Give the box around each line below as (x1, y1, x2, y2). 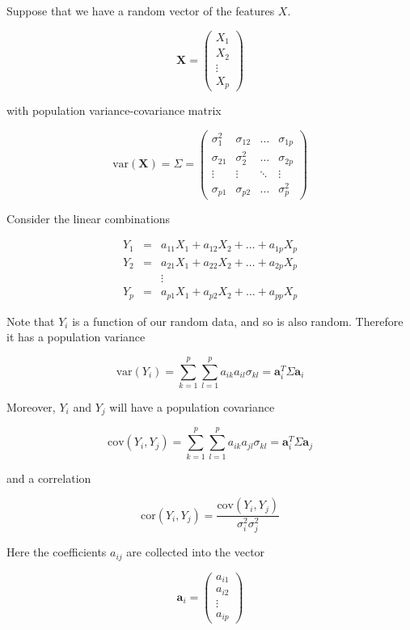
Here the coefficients (6, 543, 107, 560)
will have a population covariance (109, 398, 275, 415)
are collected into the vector (126, 543, 265, 560)
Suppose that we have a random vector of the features (6, 2, 275, 19)
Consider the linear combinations (6, 209, 171, 226)
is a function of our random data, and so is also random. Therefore (72, 312, 404, 329)
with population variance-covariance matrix (6, 102, 222, 119)
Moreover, (6, 398, 56, 415)
